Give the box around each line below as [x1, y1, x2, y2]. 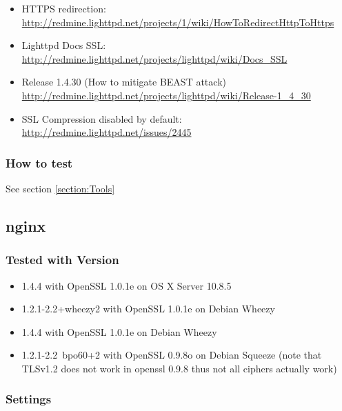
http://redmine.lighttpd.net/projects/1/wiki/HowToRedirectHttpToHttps [21, 14, 334, 29]
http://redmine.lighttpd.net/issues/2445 [21, 125, 192, 139]
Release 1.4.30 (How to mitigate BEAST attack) [21, 74, 226, 89]
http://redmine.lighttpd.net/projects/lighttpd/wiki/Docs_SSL [21, 51, 288, 66]
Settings [6, 390, 52, 408]
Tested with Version [6, 251, 119, 268]
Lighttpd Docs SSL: [21, 38, 106, 52]
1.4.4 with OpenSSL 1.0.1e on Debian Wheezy [21, 324, 217, 339]
